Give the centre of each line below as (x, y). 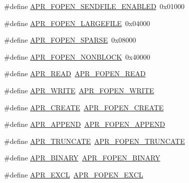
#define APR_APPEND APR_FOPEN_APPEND (85, 124)
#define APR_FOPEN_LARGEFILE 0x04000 (77, 23)
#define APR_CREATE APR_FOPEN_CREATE (84, 107)
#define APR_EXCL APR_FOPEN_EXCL (74, 174)
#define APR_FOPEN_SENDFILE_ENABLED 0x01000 (94, 6)
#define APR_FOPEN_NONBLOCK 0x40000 (77, 56)
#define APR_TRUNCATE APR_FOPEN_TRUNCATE (94, 141)
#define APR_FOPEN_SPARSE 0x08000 (70, 40)
